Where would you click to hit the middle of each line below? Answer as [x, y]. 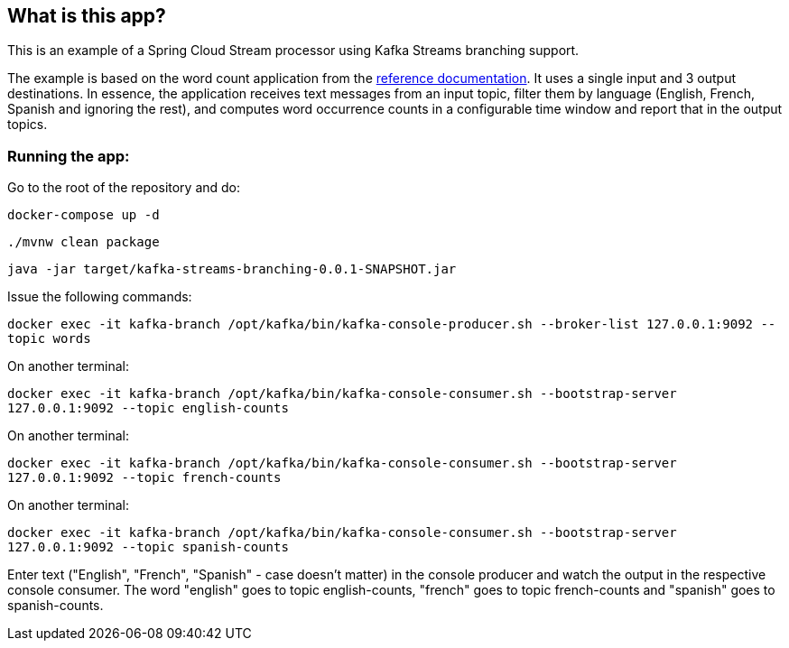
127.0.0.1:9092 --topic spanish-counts [148, 547]
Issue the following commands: [100, 297]
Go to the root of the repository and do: [124, 188]
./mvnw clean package [84, 242]
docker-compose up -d [84, 215]
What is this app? [87, 16]
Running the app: [69, 156]
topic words [49, 339]
